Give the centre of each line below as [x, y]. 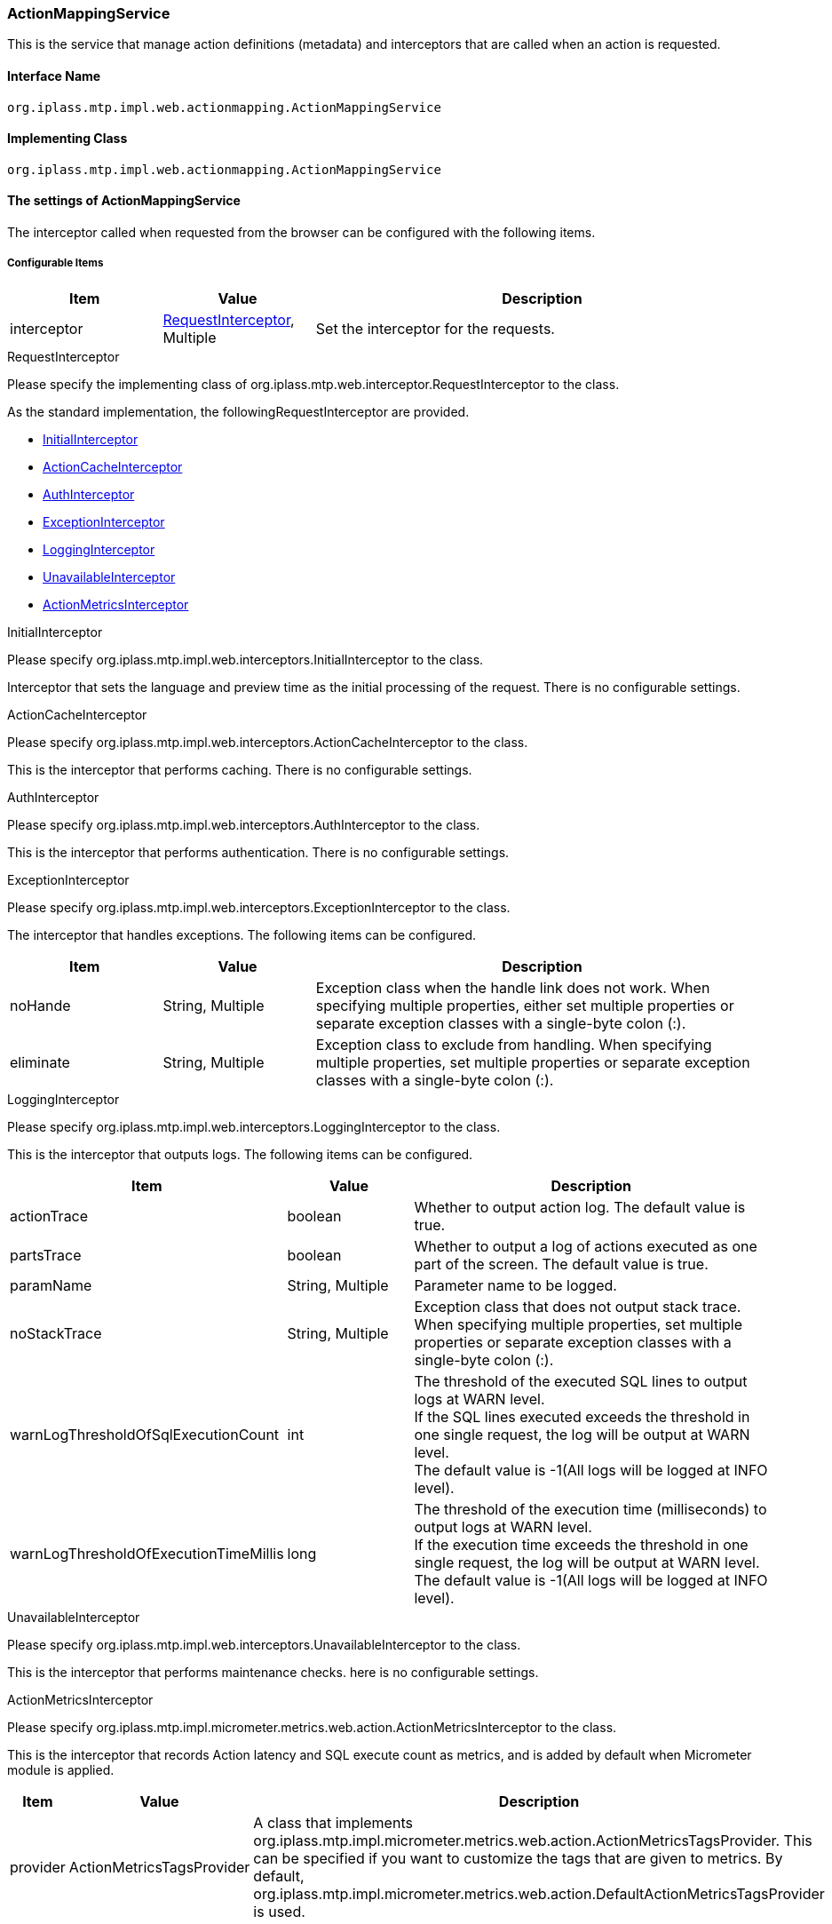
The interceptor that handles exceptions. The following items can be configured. [242, 934]
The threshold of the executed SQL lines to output [581, 1381]
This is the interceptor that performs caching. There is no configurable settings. [240, 769]
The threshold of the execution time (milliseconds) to [590, 1509]
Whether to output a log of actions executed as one [586, 1246]
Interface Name [54, 76]
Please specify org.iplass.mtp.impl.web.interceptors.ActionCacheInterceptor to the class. [268, 742]
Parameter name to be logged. [515, 1285]
